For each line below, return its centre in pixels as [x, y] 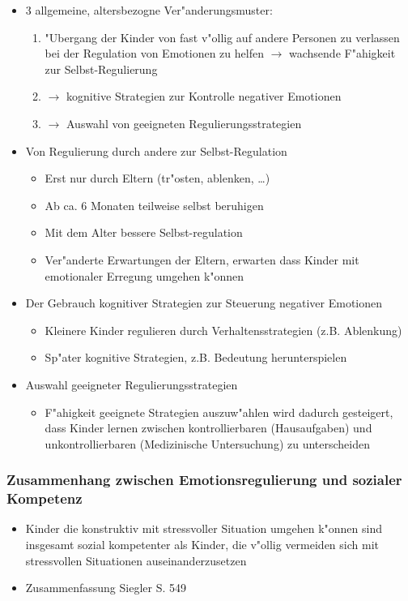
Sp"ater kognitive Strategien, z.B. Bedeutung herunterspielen [196, 357]
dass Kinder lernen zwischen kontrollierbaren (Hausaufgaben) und [208, 428]
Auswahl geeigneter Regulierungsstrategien [132, 384]
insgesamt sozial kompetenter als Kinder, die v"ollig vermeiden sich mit [202, 545]
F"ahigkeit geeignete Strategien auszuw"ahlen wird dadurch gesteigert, [219, 412]
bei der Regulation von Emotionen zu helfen [154, 53]
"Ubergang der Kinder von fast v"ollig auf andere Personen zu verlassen [222, 37]
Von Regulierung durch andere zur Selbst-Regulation [156, 150]
